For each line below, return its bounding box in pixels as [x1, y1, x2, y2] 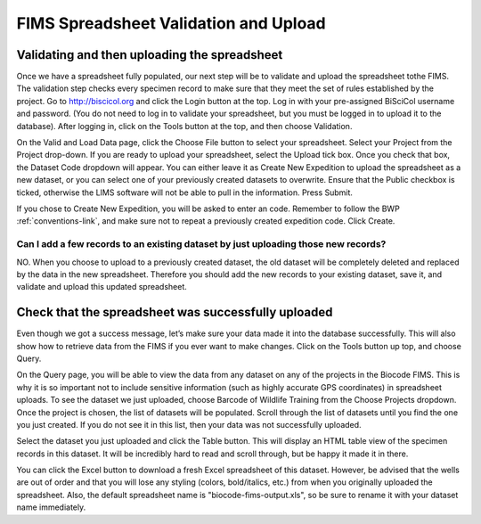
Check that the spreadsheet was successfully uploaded [16, 305, 333, 320]
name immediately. [16, 502, 86, 512]
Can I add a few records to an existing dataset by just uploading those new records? [16, 238, 387, 250]
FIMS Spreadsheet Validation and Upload [16, 13, 326, 33]
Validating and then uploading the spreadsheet [16, 47, 283, 62]
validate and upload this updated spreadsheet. [16, 282, 187, 292]
